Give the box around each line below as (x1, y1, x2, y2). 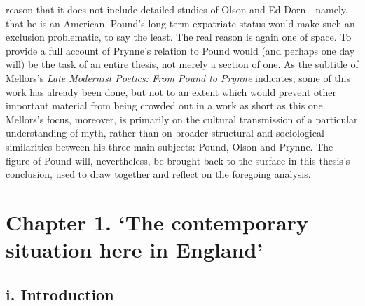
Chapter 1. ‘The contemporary (6, 207, 309, 236)
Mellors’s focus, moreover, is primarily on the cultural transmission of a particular (6, 111, 358, 126)
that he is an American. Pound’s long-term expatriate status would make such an (6, 15, 355, 30)
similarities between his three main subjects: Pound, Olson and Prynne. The (6, 139, 333, 153)
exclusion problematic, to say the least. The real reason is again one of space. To (6, 29, 352, 44)
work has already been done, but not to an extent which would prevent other (6, 84, 336, 99)
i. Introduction (6, 283, 114, 305)
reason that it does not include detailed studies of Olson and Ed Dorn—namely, (6, 2, 348, 16)
